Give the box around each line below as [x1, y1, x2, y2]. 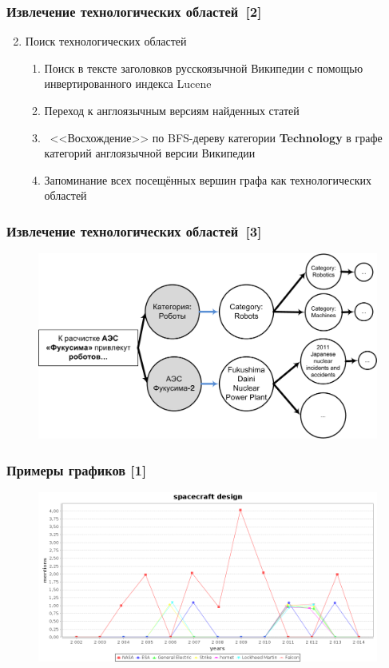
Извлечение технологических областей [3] [6, 221, 262, 241]
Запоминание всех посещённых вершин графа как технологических [44, 171, 371, 188]
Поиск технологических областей [25, 33, 187, 50]
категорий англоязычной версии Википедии [44, 145, 256, 161]
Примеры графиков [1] [6, 459, 147, 479]
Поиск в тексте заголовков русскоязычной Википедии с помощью [44, 59, 363, 76]
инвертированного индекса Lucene [44, 75, 212, 92]
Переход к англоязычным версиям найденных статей [44, 102, 300, 118]
